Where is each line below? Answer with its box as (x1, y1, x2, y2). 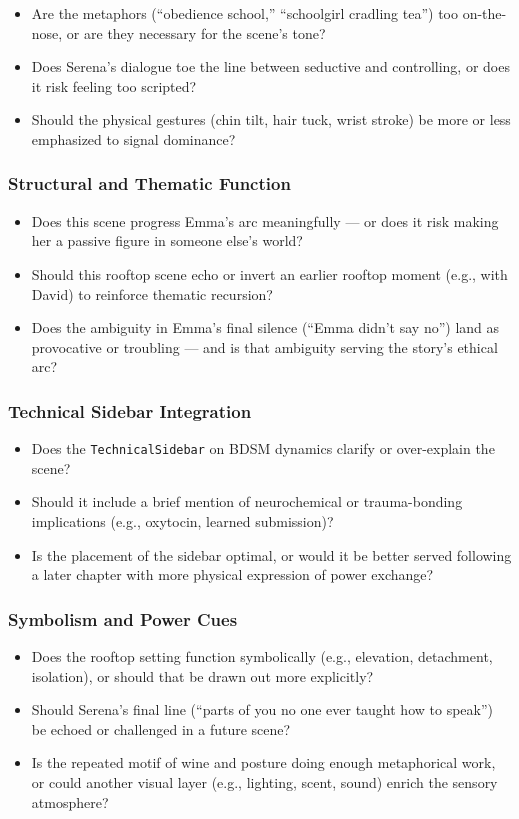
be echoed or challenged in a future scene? (31, 718, 291, 739)
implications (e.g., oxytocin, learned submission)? (31, 511, 334, 531)
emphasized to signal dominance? (31, 128, 236, 149)
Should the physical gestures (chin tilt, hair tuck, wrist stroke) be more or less (31, 109, 511, 130)
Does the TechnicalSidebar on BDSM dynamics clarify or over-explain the (31, 438, 495, 459)
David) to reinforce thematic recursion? (31, 283, 273, 304)
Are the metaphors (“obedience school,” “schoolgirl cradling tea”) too (31, 3, 458, 23)
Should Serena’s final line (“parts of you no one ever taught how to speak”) (31, 699, 493, 720)
